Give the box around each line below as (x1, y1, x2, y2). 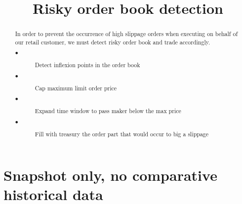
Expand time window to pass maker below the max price (35, 107, 181, 115)
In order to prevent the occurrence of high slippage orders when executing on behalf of (15, 30, 238, 38)
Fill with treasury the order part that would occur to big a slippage (35, 129, 209, 138)
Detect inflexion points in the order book (35, 61, 140, 69)
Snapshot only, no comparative (3, 165, 217, 185)
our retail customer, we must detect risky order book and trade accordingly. (15, 38, 210, 46)
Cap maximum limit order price (35, 83, 117, 92)
